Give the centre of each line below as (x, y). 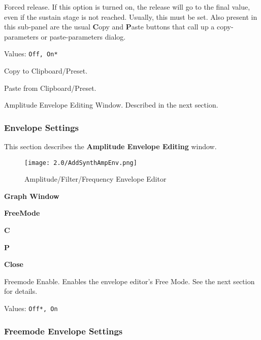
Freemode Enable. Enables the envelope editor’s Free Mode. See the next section (129, 281)
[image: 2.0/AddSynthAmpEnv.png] (81, 163)
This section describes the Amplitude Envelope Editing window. (110, 146)
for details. (21, 291)
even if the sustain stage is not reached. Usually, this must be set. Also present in (131, 16)
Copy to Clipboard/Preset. (46, 71)
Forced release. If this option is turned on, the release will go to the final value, (127, 7)
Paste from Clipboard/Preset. (50, 88)
